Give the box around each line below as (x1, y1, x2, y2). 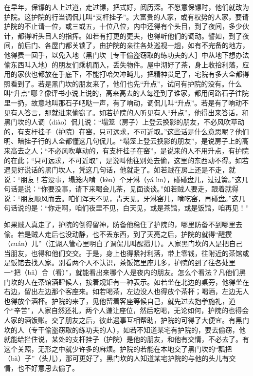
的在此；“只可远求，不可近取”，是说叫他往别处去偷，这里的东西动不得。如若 (4, 155, 249, 165)
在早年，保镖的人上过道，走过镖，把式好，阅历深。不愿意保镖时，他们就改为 (4, 2, 249, 12)
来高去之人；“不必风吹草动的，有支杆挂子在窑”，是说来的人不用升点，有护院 (4, 145, 249, 155)
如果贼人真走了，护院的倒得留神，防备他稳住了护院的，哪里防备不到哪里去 (4, 219, 242, 230)
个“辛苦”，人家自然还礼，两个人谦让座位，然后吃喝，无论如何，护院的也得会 (4, 305, 249, 315)
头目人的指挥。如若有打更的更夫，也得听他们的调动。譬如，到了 (37, 30, 242, 41)
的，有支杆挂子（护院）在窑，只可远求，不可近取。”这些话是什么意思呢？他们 (4, 126, 249, 136)
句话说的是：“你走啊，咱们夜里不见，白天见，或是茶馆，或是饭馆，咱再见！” (4, 203, 249, 213)
